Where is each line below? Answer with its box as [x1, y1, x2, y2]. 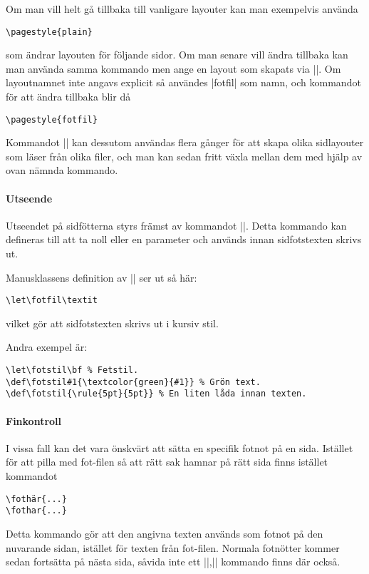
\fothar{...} [6, 506, 67, 516]
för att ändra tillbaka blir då [6, 89, 131, 104]
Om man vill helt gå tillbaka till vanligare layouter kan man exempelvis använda [6, 1, 358, 16]
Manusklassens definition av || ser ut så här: [6, 270, 197, 285]
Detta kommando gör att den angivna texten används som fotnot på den [6, 526, 323, 540]
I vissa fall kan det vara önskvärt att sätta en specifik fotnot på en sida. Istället [6, 440, 353, 455]
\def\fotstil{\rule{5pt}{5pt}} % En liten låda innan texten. [6, 389, 307, 399]
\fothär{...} [6, 493, 67, 504]
